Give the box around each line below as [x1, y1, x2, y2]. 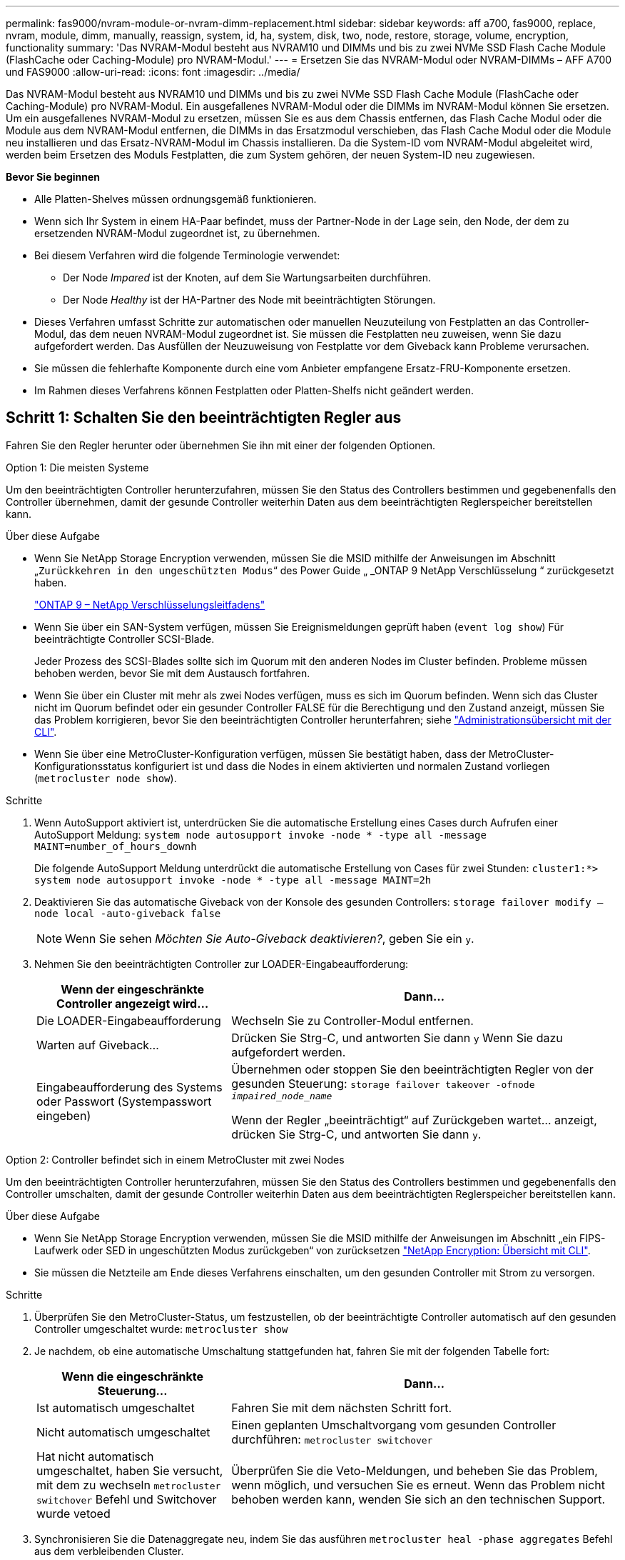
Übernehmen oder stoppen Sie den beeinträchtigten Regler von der [231, 1061, 594, 1076]
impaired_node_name [231, 1090, 332, 1101]
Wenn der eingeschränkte [61, 981, 205, 996]
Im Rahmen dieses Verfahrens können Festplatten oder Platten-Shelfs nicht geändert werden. [34, 384, 474, 396]
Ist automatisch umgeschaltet [36, 1400, 195, 1415]
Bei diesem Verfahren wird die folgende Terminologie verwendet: [34, 249, 340, 261]
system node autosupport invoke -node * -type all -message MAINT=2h [34, 874, 432, 886]
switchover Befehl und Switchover [36, 1491, 217, 1506]
